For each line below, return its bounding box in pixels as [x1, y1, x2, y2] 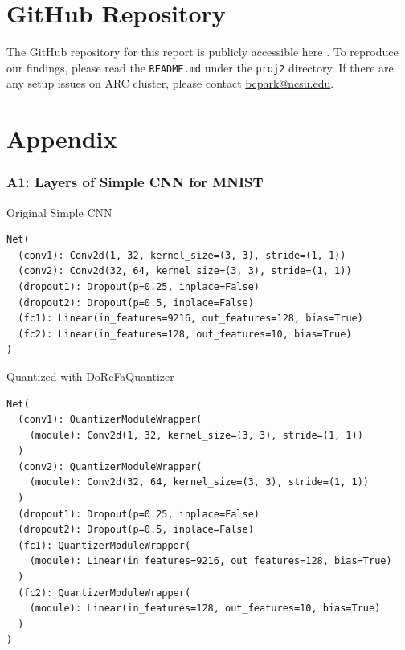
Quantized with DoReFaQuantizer [6, 367, 174, 384]
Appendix [6, 122, 117, 155]
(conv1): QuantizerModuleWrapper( [18, 414, 202, 426]
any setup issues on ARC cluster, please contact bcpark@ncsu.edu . [6, 75, 334, 92]
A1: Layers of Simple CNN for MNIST [6, 172, 264, 192]
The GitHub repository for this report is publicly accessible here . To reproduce [6, 43, 399, 60]
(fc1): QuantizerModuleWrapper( [18, 539, 191, 551]
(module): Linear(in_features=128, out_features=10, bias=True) [29, 603, 381, 615]
